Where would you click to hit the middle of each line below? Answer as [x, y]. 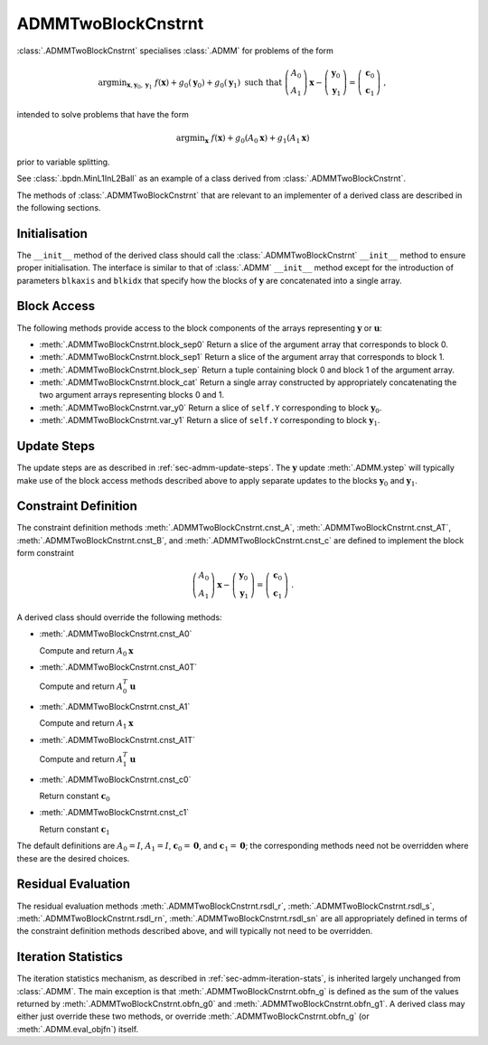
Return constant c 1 [75, 830]
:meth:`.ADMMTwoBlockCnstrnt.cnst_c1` [114, 813]
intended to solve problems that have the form [103, 115]
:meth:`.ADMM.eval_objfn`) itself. [78, 1029]
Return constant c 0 [75, 797]
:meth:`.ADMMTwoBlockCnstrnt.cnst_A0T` [118, 667]
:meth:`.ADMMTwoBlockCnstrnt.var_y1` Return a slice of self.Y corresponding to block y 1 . [210, 422]
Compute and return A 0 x [86, 651]
